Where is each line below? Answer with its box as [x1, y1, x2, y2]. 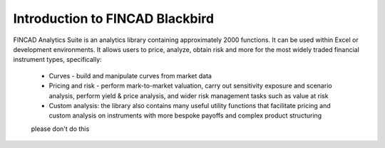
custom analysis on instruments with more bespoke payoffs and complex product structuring [48, 111, 322, 120]
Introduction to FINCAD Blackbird [13, 11, 214, 26]
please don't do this [31, 125, 90, 133]
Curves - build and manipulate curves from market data [48, 71, 212, 80]
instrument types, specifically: [13, 55, 103, 64]
